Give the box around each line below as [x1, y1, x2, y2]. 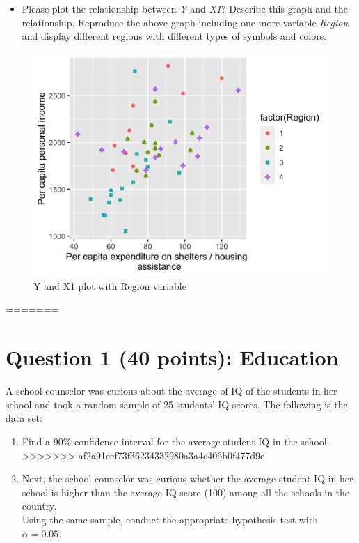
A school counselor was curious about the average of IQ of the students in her [6, 383, 337, 398]
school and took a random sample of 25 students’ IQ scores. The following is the [6, 397, 348, 411]
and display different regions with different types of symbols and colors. [22, 29, 327, 43]
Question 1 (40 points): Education [6, 343, 339, 372]
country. [22, 498, 57, 513]
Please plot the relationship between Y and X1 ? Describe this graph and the [22, 1, 349, 15]
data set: [6, 411, 42, 425]
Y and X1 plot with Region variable [33, 278, 186, 293]
